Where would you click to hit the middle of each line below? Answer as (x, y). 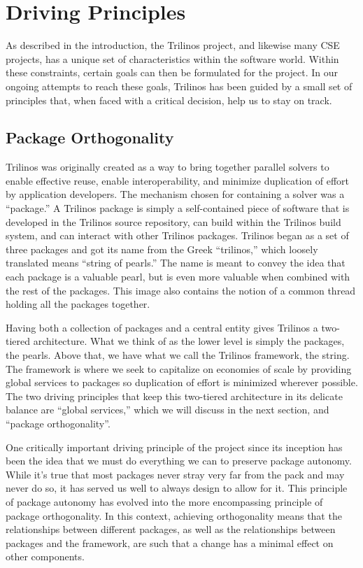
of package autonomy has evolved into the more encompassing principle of (164, 501)
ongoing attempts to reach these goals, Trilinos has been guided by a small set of (179, 86)
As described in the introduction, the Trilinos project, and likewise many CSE (173, 45)
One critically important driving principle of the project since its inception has (174, 447)
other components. (45, 556)
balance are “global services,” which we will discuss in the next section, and (168, 410)
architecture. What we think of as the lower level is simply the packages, (189, 341)
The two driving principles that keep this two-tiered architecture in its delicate (174, 396)
